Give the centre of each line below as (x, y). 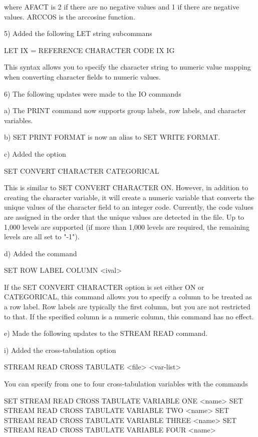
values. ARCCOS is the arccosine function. (70, 16)
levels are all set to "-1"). (42, 237)
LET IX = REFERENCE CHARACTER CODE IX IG (89, 50)
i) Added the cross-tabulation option (60, 350)
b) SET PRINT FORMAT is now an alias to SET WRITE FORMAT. (112, 137)
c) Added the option (35, 153)
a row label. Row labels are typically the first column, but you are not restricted (127, 307)
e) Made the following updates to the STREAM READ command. (106, 333)
